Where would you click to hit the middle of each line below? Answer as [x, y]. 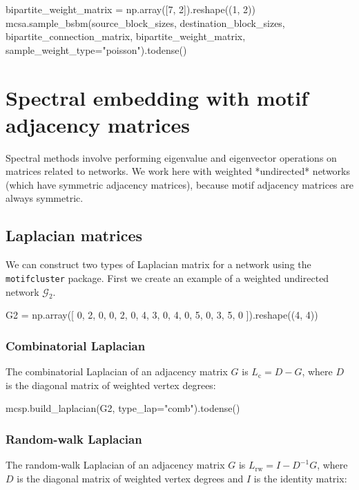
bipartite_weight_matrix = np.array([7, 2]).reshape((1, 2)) [130, 9]
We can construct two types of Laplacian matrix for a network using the [158, 264]
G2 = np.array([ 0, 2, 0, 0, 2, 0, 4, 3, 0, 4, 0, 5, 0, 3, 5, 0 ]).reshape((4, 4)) [162, 315]
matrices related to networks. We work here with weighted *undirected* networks [178, 171]
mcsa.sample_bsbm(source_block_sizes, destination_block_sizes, [145, 22]
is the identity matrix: [300, 478]
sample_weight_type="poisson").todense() [96, 49]
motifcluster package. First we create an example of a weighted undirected [167, 277]
